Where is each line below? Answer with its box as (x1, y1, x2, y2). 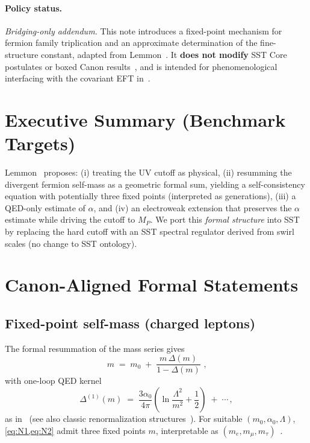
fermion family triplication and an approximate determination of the (5, 36, 258, 49)
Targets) (5, 131, 76, 156)
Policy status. (5, 1, 63, 14)
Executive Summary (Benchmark (5, 107, 286, 132)
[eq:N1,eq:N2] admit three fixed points (5, 424, 146, 436)
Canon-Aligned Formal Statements (5, 272, 299, 297)
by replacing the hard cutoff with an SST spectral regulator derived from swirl (5, 225, 294, 238)
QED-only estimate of (5, 201, 85, 214)
